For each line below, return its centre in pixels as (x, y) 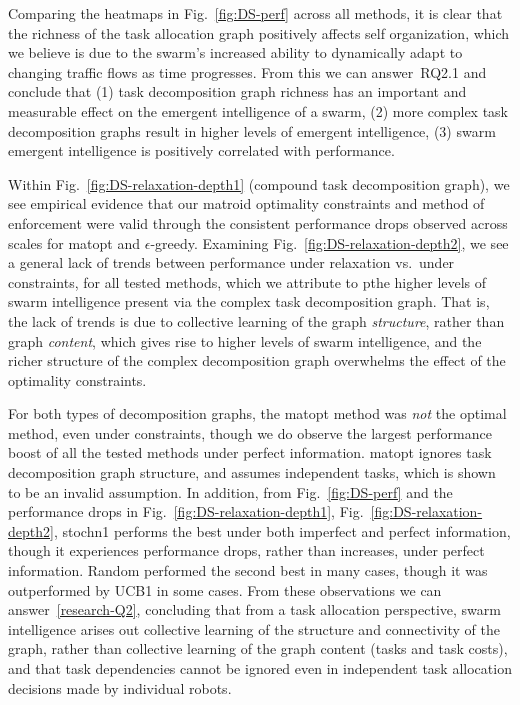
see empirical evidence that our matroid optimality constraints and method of (246, 203)
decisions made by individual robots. (120, 687)
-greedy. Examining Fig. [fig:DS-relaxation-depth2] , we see (329, 242)
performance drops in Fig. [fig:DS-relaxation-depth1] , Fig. (186, 511)
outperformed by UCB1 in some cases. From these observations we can (225, 589)
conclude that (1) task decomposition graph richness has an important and (237, 91)
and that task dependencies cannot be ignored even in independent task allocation (260, 668)
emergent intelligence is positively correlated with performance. (201, 150)
